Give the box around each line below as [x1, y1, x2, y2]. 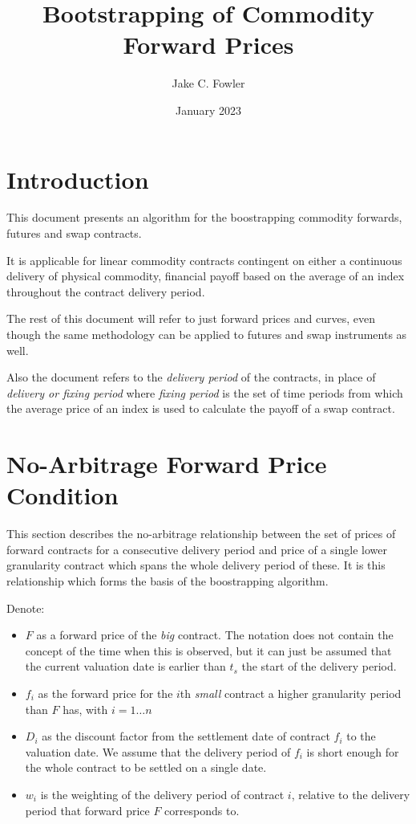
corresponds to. [164, 802, 240, 818]
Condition [6, 479, 119, 512]
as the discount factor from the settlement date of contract [42, 728, 330, 744]
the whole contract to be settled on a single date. [25, 759, 267, 776]
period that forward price [25, 802, 150, 818]
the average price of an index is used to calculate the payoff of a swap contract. [6, 400, 395, 417]
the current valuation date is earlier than [25, 658, 226, 675]
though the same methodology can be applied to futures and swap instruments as [6, 326, 407, 342]
